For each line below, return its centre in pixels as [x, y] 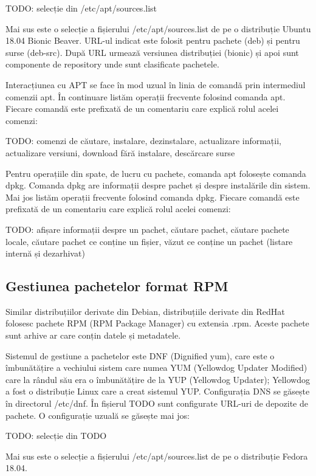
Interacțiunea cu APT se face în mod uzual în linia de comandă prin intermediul [156, 84]
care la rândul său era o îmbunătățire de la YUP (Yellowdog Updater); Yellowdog [158, 379]
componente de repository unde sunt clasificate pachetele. [112, 64]
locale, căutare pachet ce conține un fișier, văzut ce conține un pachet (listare [149, 241]
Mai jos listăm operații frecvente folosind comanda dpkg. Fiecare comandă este [153, 197]
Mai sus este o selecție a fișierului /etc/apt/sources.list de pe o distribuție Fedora [157, 456]
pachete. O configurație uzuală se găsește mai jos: [98, 415]
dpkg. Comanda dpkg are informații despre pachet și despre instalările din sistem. [158, 185]
